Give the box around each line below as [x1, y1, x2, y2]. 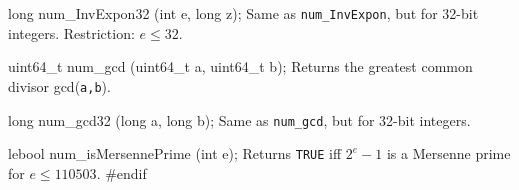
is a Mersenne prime [386, 143, 511, 164]
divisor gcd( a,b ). [8, 75, 111, 96]
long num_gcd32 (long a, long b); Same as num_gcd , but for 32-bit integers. [8, 109, 471, 130]
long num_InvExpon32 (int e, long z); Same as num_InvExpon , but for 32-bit [8, 3, 479, 23]
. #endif [96, 162, 147, 183]
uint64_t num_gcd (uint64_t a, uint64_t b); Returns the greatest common [8, 56, 473, 77]
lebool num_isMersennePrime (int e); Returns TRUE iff [8, 143, 342, 164]
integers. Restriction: [8, 22, 135, 43]
